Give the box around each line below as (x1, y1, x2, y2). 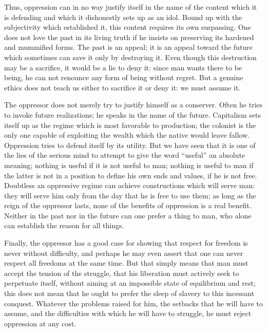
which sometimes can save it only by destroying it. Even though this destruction (4, 51, 257, 62)
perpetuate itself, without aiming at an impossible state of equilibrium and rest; (4, 278, 256, 288)
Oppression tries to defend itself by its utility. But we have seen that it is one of (4, 139, 256, 150)
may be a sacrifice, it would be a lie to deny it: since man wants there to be (4, 62, 242, 72)
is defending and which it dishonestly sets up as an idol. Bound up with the (4, 11, 242, 22)
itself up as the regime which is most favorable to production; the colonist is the (4, 119, 256, 130)
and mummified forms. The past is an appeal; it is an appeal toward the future (4, 42, 253, 52)
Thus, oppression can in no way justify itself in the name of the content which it (4, 2, 257, 12)
